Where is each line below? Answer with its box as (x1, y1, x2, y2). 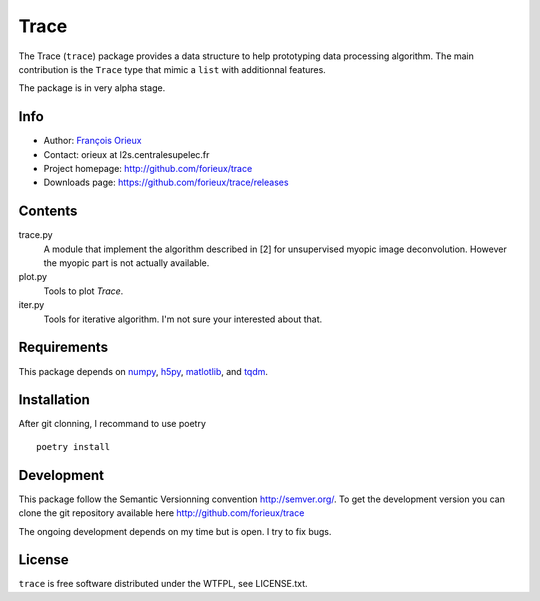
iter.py (18, 299, 45, 311)
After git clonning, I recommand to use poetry (18, 418, 207, 430)
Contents (18, 203, 78, 220)
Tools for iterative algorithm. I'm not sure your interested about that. (43, 313, 323, 325)
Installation (18, 391, 90, 409)
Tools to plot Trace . (43, 285, 124, 297)
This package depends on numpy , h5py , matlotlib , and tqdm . (18, 365, 269, 377)
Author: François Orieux (43, 135, 142, 147)
